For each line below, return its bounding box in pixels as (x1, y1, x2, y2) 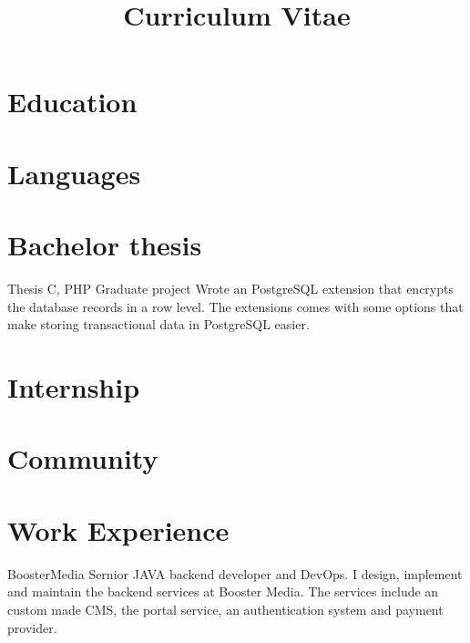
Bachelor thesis (7, 226, 202, 264)
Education (7, 83, 138, 120)
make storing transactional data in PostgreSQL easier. (7, 315, 310, 334)
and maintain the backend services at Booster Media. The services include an (7, 582, 439, 601)
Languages (7, 154, 141, 192)
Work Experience (7, 511, 230, 548)
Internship (7, 368, 140, 406)
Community (7, 440, 158, 477)
